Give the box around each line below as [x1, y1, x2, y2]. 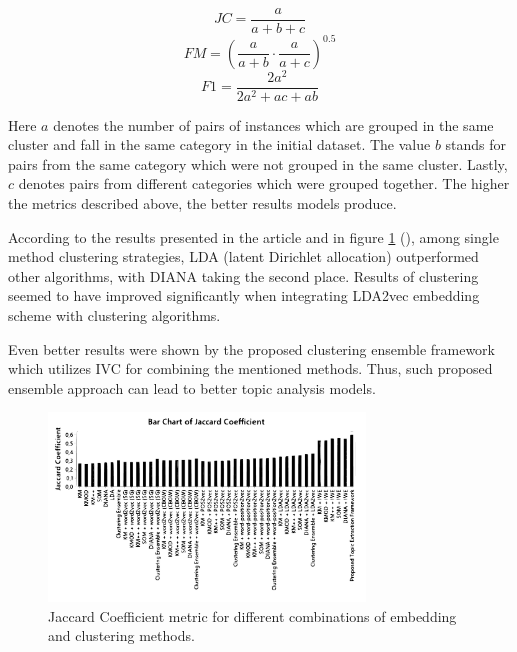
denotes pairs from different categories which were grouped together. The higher [18, 173, 510, 194]
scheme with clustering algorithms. [8, 305, 221, 326]
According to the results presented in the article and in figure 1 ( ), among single [8, 226, 499, 247]
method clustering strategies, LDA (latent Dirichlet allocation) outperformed [8, 246, 479, 267]
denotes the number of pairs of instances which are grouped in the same [53, 114, 494, 135]
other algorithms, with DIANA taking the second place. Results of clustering [8, 265, 479, 286]
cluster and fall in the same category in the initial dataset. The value [8, 134, 431, 155]
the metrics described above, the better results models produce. [8, 193, 397, 214]
